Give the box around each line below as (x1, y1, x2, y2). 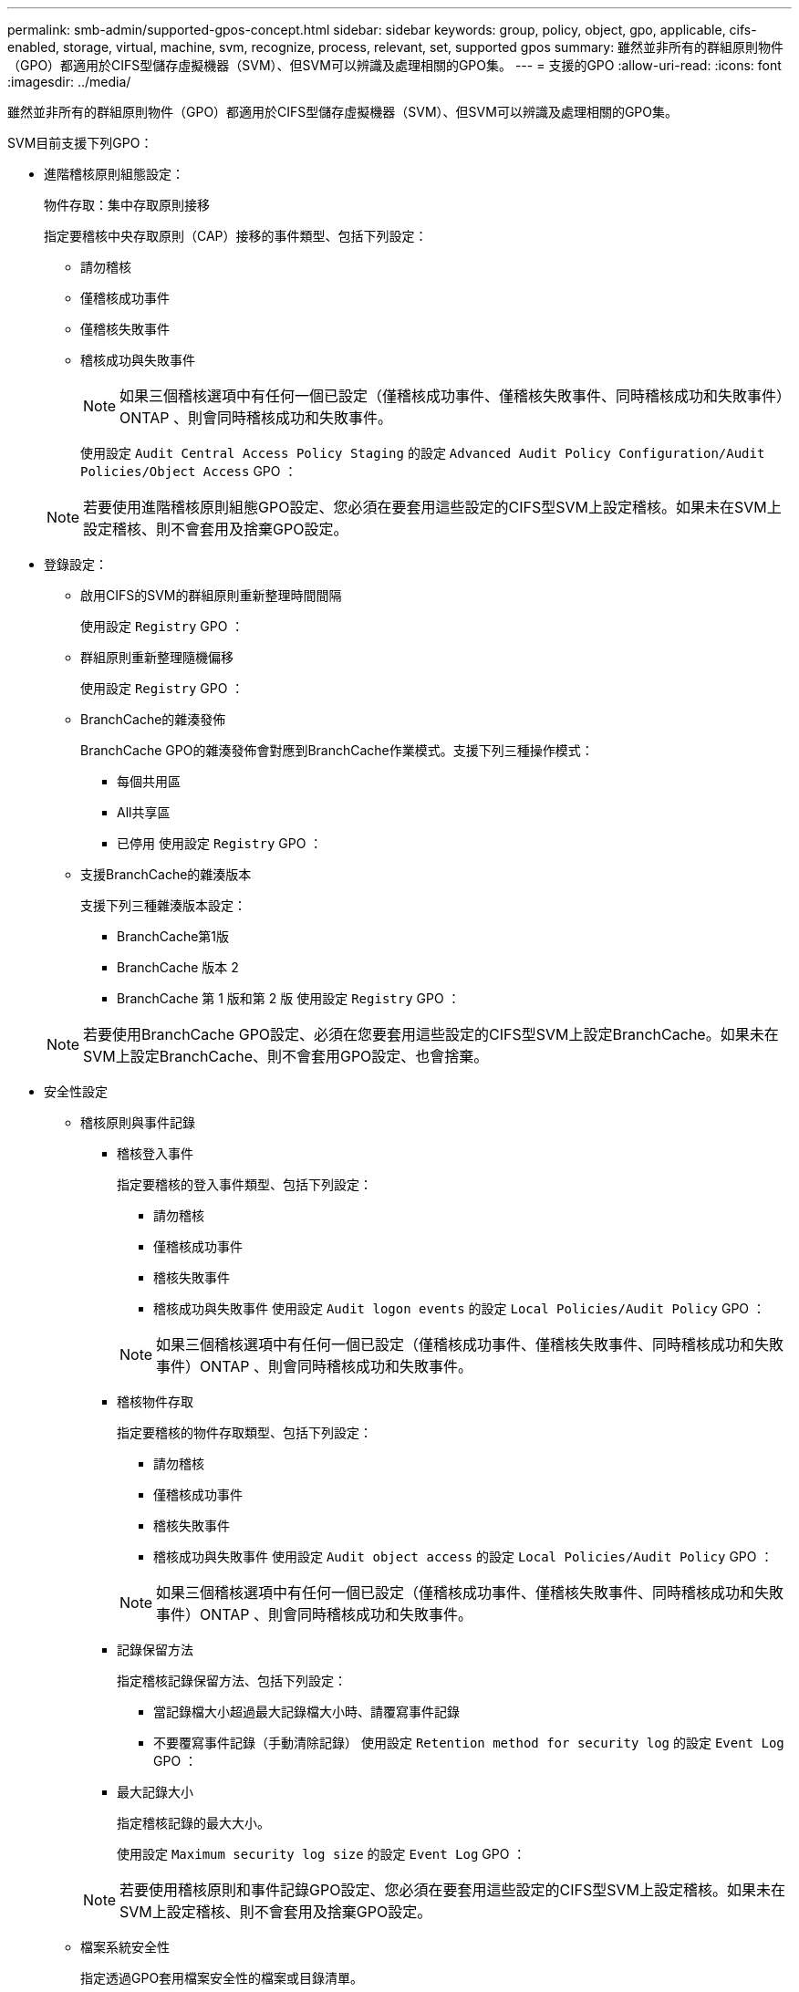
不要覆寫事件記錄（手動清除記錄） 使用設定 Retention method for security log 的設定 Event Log (153, 1735, 784, 1750)
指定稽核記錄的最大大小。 (117, 1815, 270, 1831)
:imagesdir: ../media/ (7, 74, 131, 89)
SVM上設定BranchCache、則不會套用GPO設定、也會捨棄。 (83, 1047, 489, 1065)
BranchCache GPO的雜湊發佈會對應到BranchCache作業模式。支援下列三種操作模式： (80, 742, 594, 758)
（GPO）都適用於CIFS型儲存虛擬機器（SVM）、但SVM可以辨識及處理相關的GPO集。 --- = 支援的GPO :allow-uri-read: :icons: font (7, 57, 782, 73)
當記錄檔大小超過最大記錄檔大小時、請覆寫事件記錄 (153, 1704, 460, 1719)
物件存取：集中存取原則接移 (44, 197, 210, 213)
